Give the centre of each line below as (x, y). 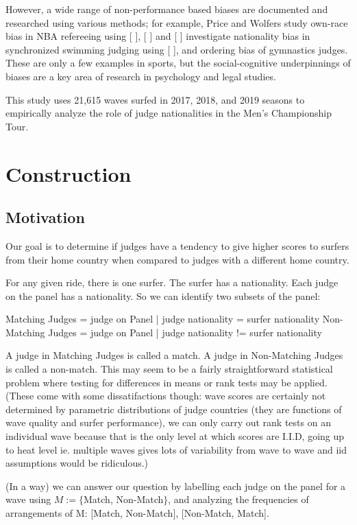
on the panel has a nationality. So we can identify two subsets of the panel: (163, 295)
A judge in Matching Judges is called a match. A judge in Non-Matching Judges (174, 355)
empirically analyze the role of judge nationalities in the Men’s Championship (169, 113)
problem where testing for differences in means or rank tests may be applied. (167, 382)
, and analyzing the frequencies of (238, 499)
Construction (69, 173)
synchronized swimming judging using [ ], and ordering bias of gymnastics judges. (177, 49)
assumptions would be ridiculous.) (77, 463)
